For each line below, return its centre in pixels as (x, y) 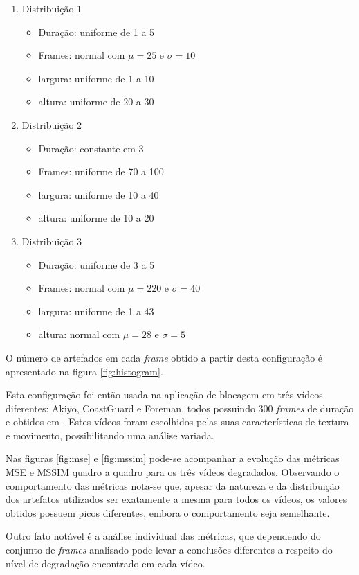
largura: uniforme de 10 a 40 (99, 194)
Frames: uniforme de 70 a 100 (101, 171)
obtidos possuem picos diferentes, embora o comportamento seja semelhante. (168, 512)
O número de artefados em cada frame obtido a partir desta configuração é (164, 357)
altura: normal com (79, 334)
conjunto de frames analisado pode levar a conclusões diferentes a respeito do (169, 550)
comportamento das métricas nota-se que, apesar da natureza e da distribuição (173, 485)
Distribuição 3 (52, 241)
